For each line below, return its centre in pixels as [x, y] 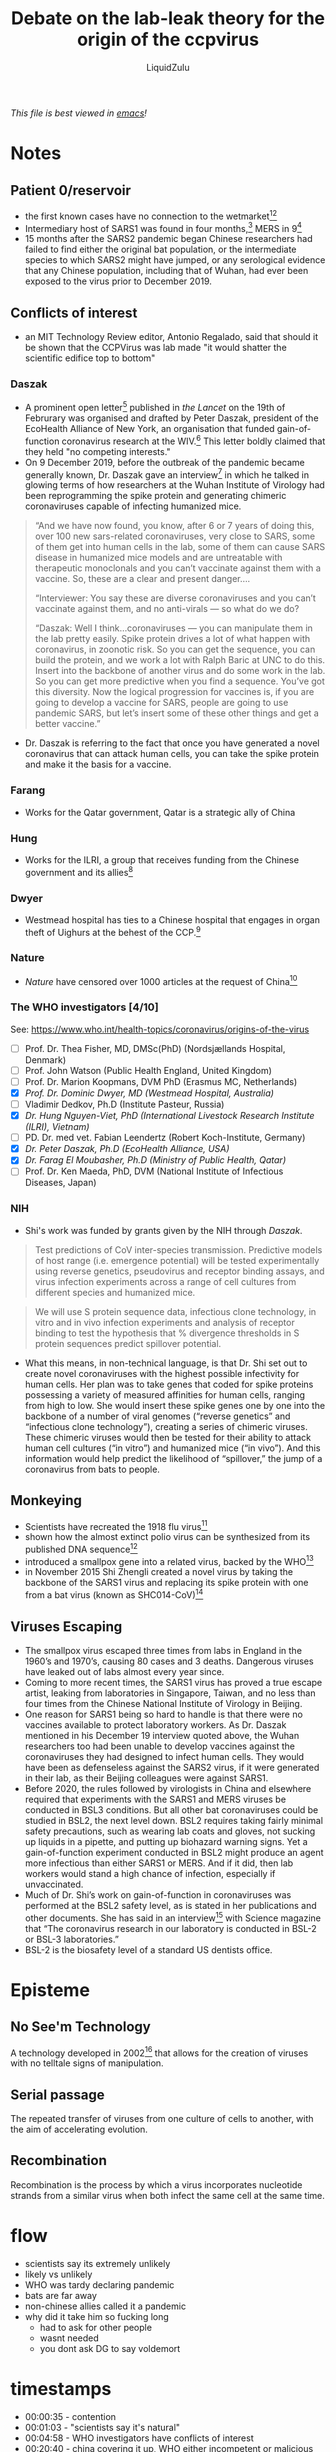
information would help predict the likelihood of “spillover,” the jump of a [173, 1458]
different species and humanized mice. [115, 1292]
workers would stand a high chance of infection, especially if [150, 1873]
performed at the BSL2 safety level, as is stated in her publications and [170, 1905]
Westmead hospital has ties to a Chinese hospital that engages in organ [172, 919]
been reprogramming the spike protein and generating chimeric [155, 496]
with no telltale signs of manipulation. [87, 2063]
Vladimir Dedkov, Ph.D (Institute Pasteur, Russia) [124, 1104]
